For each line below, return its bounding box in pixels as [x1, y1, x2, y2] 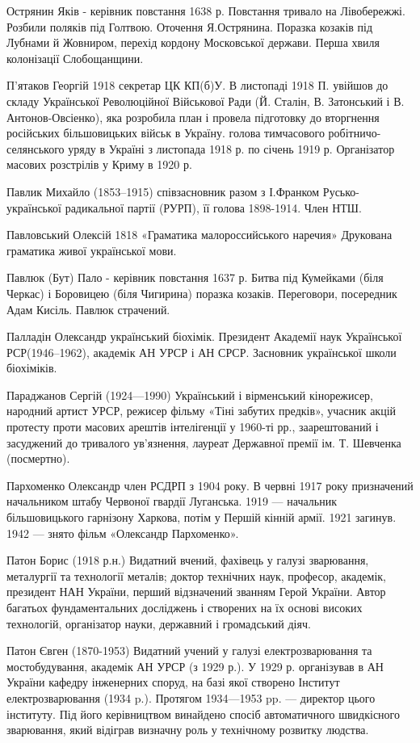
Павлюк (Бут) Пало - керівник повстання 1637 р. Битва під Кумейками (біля [6, 269, 384, 286]
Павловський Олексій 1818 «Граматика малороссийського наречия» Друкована [6, 226, 393, 243]
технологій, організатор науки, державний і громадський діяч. [6, 615, 311, 632]
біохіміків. [6, 359, 57, 376]
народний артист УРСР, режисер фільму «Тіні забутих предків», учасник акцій [6, 402, 397, 419]
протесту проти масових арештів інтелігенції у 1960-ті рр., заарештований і [6, 418, 379, 435]
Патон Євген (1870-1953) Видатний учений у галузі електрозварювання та [6, 642, 372, 659]
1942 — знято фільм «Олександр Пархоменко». [6, 524, 239, 541]
